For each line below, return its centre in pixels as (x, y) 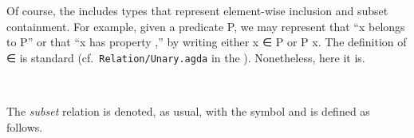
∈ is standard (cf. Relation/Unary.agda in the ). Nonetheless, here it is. (186, 57)
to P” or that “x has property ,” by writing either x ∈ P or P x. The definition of (207, 42)
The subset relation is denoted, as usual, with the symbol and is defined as (188, 111)
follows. (25, 126)
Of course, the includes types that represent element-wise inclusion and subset (197, 10)
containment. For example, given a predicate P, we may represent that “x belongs (206, 26)
